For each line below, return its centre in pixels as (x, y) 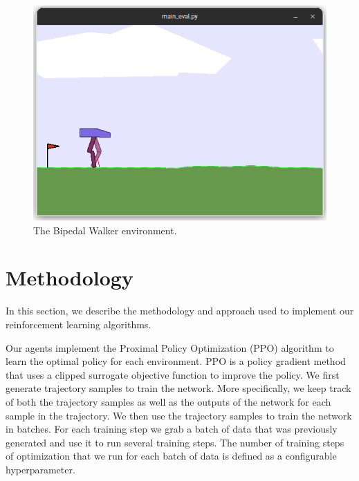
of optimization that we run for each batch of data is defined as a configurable (171, 456)
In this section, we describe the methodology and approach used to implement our (180, 311)
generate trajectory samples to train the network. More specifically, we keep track (178, 388)
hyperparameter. (40, 469)
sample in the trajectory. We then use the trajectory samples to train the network (179, 415)
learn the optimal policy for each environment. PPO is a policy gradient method (176, 361)
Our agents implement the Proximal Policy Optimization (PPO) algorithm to (170, 347)
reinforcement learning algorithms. (79, 324)
